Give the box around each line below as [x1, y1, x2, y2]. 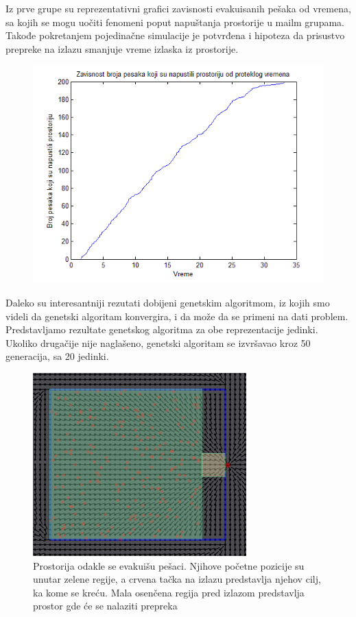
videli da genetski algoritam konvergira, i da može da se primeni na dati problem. [5, 308, 348, 323]
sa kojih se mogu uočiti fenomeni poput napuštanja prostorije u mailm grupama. [5, 14, 344, 29]
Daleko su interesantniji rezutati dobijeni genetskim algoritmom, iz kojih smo [5, 295, 330, 309]
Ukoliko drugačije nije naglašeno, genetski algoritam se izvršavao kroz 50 [5, 335, 311, 350]
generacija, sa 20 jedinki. [5, 349, 109, 363]
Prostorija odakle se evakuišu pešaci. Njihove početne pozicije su [33, 558, 305, 572]
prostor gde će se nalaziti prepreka [33, 598, 178, 613]
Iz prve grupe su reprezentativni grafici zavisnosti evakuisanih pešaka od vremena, [5, 1, 351, 15]
